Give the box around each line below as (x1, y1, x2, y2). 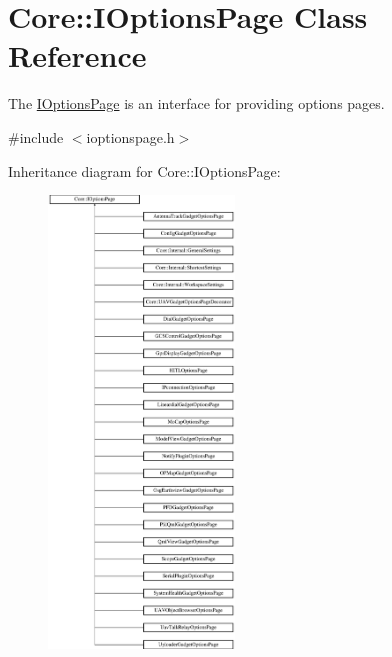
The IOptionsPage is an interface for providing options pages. (8, 93, 385, 114)
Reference (8, 35, 147, 76)
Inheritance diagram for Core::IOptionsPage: (8, 160, 281, 181)
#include (8, 126, 64, 147)
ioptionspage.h (86, 126, 175, 147)
